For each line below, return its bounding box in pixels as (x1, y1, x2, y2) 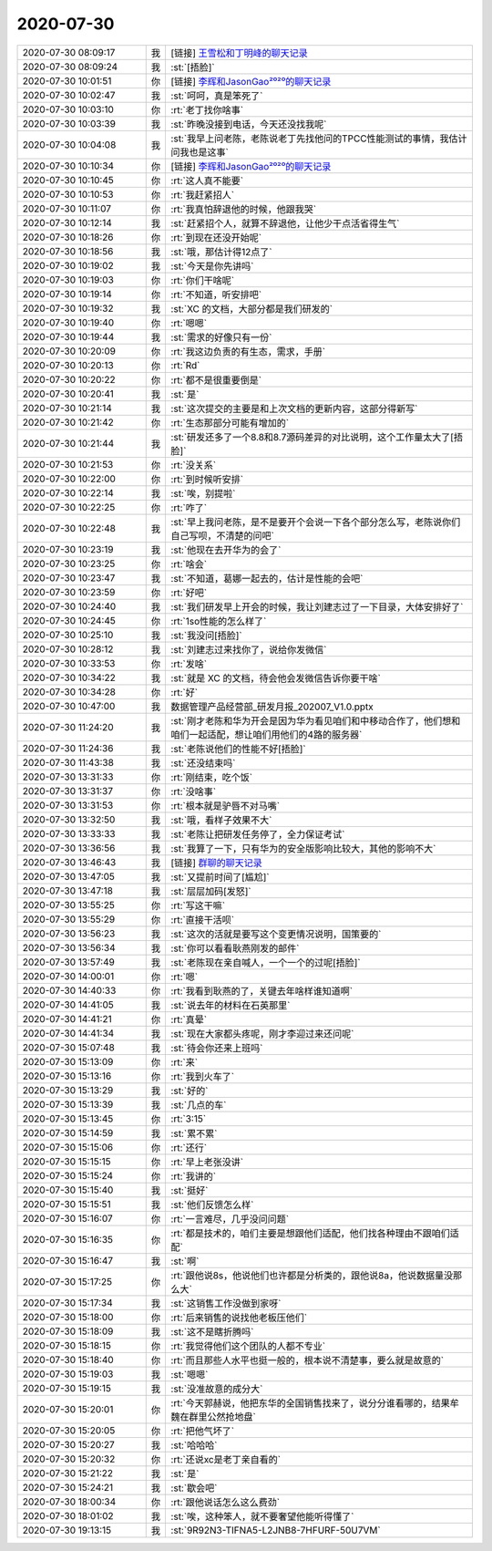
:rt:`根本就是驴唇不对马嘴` (170, 799, 281, 812)
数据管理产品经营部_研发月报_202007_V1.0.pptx (170, 700, 374, 713)
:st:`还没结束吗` (170, 757, 236, 770)
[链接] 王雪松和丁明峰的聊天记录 (170, 47, 309, 59)
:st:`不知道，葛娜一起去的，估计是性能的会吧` (170, 572, 364, 584)
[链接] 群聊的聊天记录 (170, 856, 263, 869)
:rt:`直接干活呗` (170, 913, 235, 925)
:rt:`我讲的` (170, 1170, 217, 1183)
